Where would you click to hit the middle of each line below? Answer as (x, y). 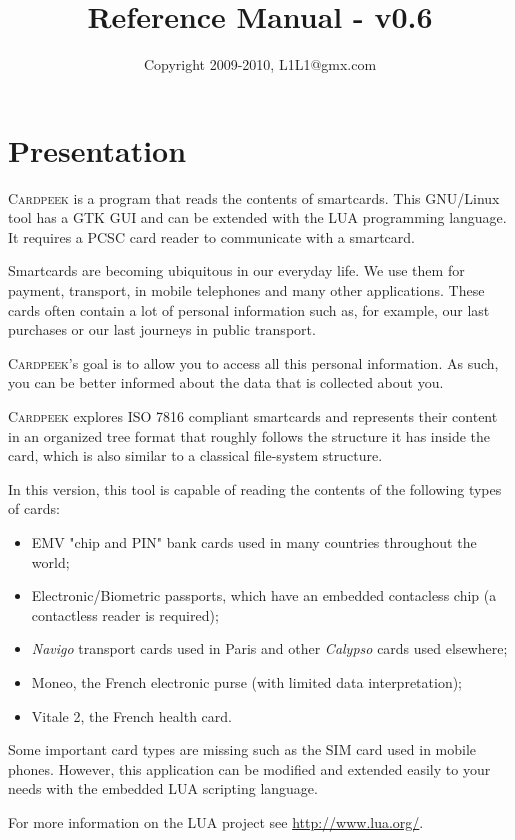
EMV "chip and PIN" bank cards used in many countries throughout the (254, 541)
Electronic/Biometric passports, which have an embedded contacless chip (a (264, 595)
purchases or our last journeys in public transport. (162, 329)
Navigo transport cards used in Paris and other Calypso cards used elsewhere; (269, 648)
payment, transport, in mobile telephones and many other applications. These (246, 290)
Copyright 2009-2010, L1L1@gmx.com (260, 64)
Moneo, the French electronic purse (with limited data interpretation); (247, 681)
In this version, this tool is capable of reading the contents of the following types (255, 488)
